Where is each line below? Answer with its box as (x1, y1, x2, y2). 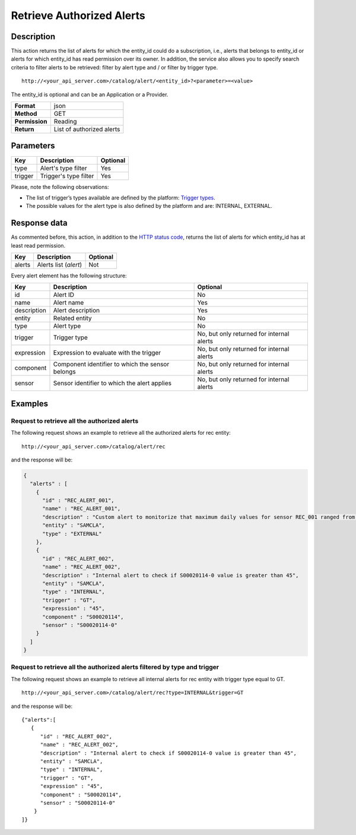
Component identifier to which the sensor (53, 360, 170, 368)
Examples (11, 398, 49, 409)
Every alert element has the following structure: (11, 272, 127, 279)
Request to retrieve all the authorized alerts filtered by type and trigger (11, 663, 220, 671)
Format (14, 102, 36, 110)
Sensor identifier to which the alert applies (53, 379, 172, 387)
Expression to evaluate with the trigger (53, 349, 161, 357)
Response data (11, 218, 68, 228)
